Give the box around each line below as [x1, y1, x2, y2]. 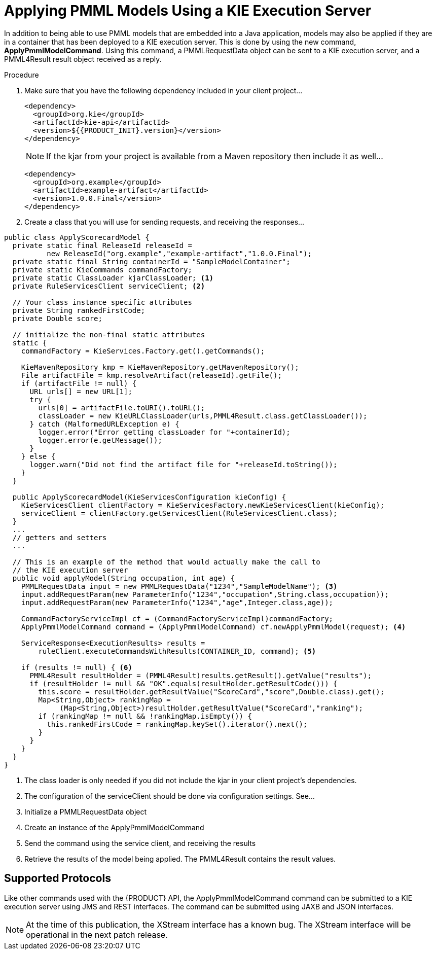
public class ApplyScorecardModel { [4, 233, 150, 241]
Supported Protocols [4, 872, 111, 885]
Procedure [4, 70, 39, 79]
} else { [21, 452, 56, 461]
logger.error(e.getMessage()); [38, 436, 162, 444]
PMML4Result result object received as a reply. [4, 54, 162, 63]
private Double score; [12, 314, 102, 323]
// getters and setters [12, 533, 107, 542]
